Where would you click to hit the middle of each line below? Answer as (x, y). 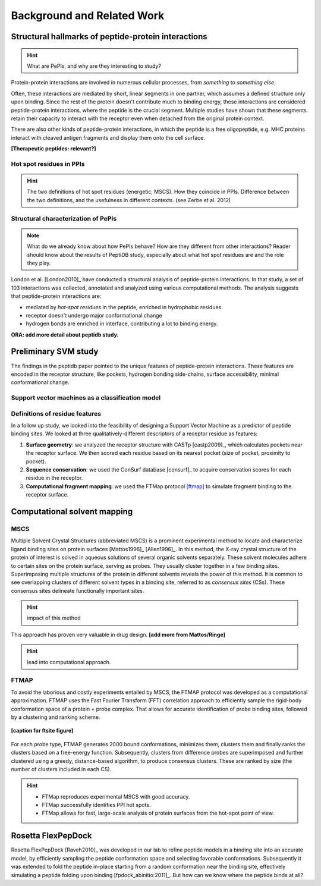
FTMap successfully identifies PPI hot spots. (96, 805)
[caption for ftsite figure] (42, 731)
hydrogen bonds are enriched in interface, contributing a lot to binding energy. (122, 323)
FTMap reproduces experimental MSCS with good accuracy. (116, 796)
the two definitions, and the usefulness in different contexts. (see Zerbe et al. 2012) (129, 200)
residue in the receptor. (54, 478)
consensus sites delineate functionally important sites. (78, 590)
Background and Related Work (88, 15)
